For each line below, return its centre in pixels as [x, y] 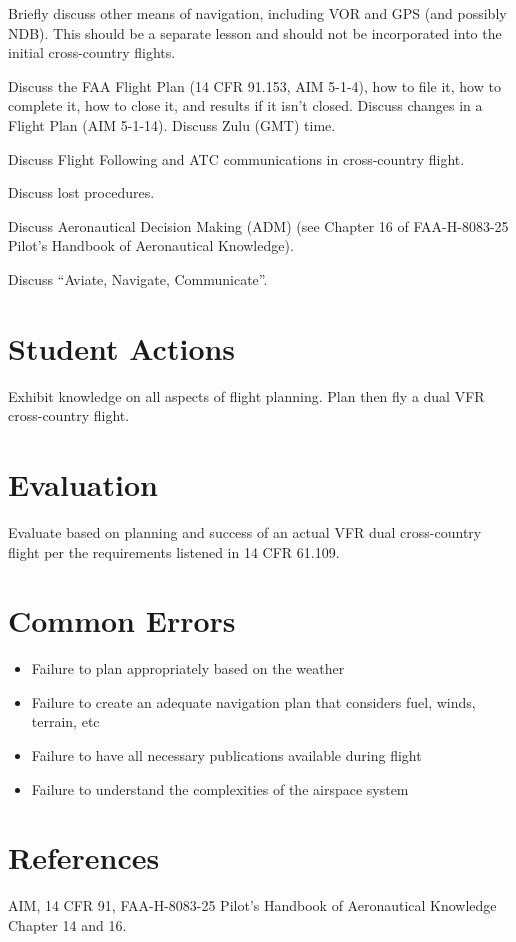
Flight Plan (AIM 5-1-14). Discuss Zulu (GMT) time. [172, 124]
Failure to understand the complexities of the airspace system [220, 788]
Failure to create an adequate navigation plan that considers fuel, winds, [253, 701]
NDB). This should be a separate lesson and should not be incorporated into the [255, 32]
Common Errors [122, 620]
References [84, 857]
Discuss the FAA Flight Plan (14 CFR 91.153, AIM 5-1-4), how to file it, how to [254, 85]
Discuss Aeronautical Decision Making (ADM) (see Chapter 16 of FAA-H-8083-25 [258, 225]
